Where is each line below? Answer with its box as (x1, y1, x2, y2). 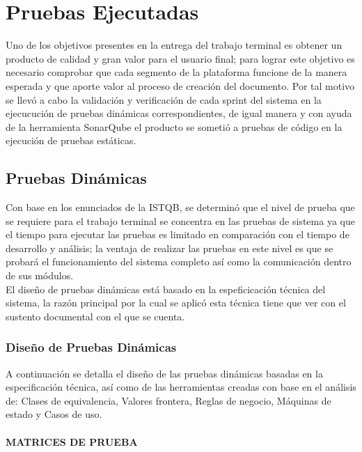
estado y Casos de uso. (6, 407, 102, 421)
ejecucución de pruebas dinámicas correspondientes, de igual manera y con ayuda (6, 106, 352, 120)
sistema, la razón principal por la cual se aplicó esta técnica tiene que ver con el (6, 295, 346, 310)
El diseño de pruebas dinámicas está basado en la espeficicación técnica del (6, 281, 326, 296)
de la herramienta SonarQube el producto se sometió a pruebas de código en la (6, 119, 343, 134)
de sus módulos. (6, 268, 74, 283)
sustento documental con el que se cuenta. (6, 309, 185, 323)
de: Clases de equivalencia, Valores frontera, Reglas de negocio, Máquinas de (6, 393, 331, 407)
